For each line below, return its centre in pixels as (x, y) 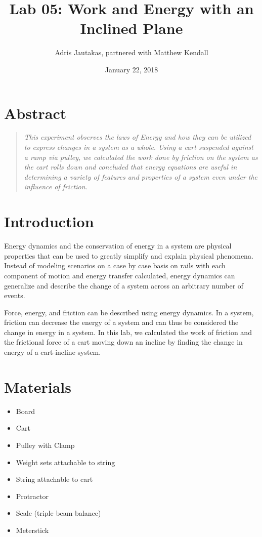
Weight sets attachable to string (65, 462)
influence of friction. (56, 187)
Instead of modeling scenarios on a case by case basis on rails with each (115, 265)
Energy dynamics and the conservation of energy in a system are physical (118, 246)
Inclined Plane (132, 28)
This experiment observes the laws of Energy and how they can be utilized (138, 137)
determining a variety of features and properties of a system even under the (141, 176)
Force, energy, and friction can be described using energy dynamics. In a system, (129, 312)
